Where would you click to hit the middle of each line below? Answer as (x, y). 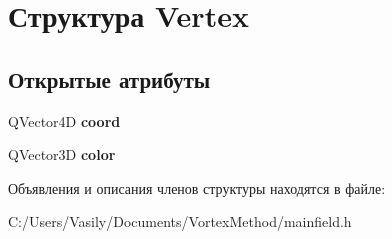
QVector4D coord (64, 120)
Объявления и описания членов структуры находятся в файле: (197, 187)
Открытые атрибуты (109, 78)
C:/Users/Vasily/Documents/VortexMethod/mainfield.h (180, 221)
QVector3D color (62, 154)
